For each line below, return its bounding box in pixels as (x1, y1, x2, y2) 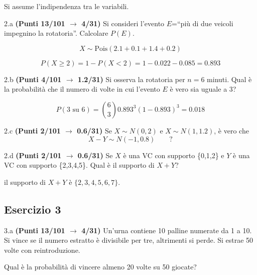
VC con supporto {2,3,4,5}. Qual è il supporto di (4, 160, 155, 170)
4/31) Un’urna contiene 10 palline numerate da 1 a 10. (81, 225, 252, 235)
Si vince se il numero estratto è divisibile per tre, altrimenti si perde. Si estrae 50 (4, 235, 253, 245)
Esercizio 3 (4, 201, 61, 217)
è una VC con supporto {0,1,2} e (123, 150, 224, 160)
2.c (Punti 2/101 (4, 125, 61, 135)
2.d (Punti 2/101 (4, 150, 62, 160)
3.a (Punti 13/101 (4, 225, 65, 235)
